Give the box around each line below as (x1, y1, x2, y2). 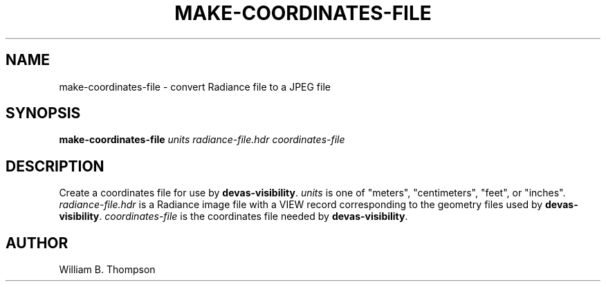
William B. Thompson (59, 263, 156, 276)
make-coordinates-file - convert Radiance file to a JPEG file (59, 80, 331, 93)
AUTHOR (6, 234, 68, 252)
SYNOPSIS (6, 104, 81, 122)
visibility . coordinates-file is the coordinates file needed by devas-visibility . (59, 210, 408, 223)
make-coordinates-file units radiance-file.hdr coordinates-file (59, 133, 345, 146)
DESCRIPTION (6, 157, 104, 175)
